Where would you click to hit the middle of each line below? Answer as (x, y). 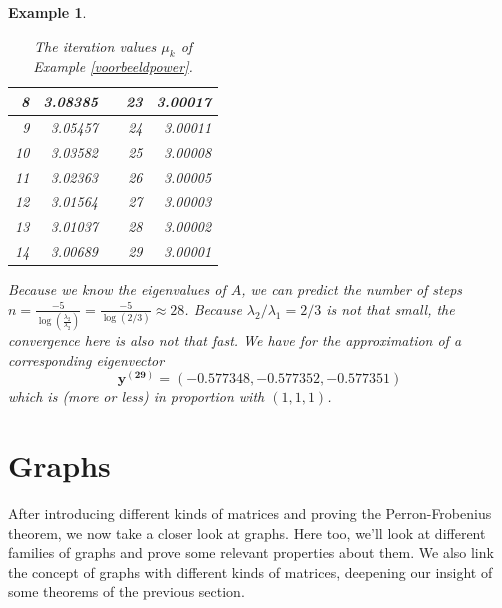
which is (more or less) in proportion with (136, 396)
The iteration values (95, 45)
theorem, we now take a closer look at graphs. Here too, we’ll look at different (247, 532)
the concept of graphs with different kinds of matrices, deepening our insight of (250, 571)
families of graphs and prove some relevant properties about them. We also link (251, 552)
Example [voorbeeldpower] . (113, 66)
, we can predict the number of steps (352, 289)
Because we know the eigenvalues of (117, 289)
